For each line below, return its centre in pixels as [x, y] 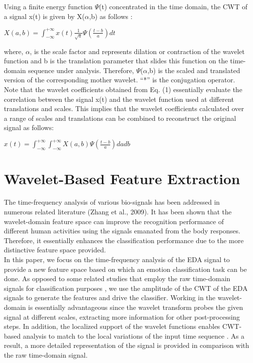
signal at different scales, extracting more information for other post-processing [122, 316]
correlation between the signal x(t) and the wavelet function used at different [119, 99]
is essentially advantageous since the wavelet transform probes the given [136, 307]
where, [14, 51]
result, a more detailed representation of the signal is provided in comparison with [127, 345]
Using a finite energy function [48, 6]
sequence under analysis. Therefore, [81, 70]
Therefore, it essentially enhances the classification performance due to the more [124, 240]
